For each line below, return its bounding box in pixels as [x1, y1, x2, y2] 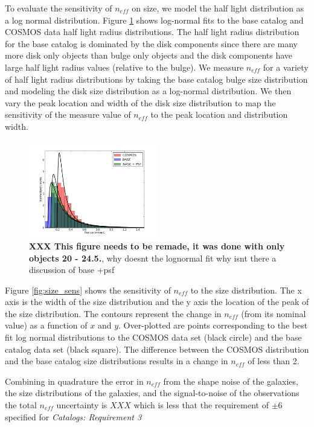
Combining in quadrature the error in [5, 374, 144, 387]
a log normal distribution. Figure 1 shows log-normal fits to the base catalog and [5, 13, 304, 26]
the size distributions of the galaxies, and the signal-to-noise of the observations [5, 387, 300, 399]
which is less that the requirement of [133, 399, 269, 411]
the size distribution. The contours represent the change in [5, 307, 222, 319]
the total [5, 399, 37, 411]
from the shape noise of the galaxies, [163, 374, 298, 387]
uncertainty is [56, 399, 107, 411]
